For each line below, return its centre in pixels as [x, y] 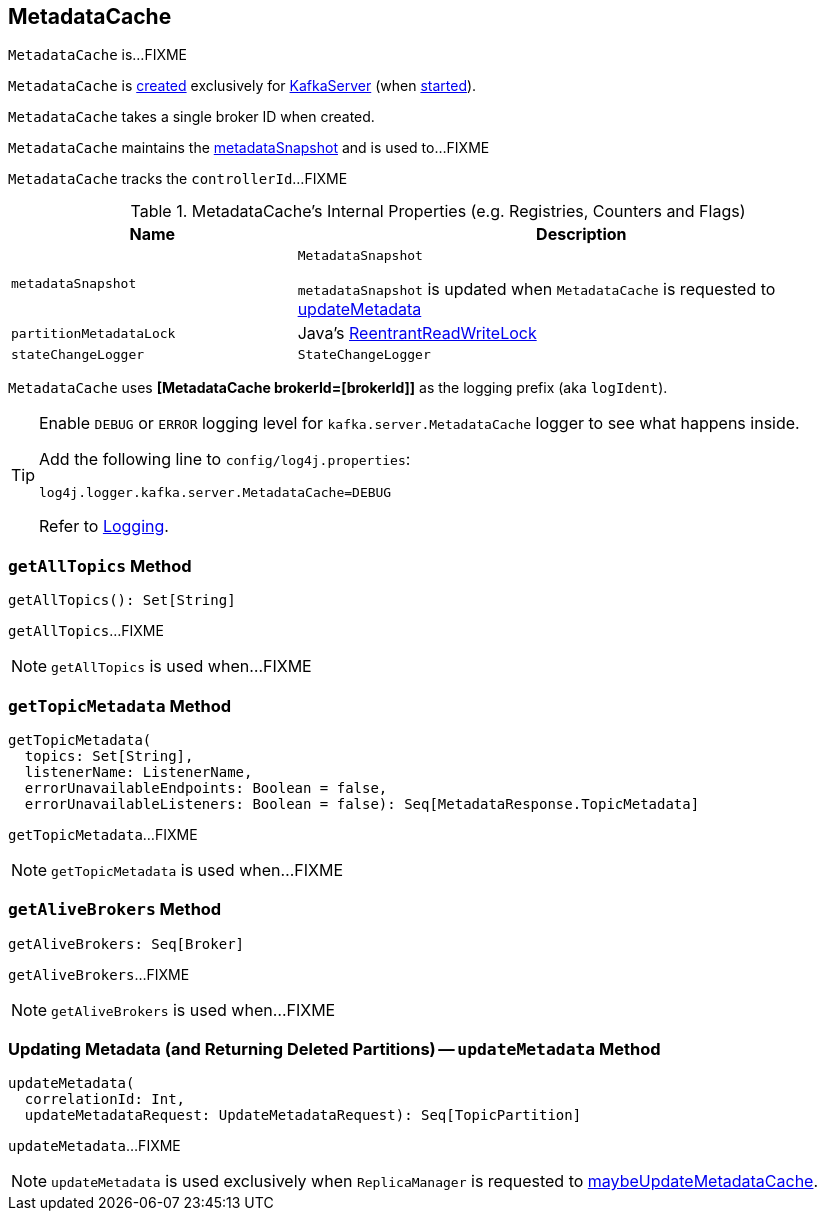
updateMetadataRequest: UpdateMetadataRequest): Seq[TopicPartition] [303, 1115]
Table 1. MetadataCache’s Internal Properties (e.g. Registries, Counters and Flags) [438, 211]
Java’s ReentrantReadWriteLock [417, 333]
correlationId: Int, [105, 1099]
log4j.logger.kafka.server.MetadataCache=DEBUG [215, 493]
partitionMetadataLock [93, 333]
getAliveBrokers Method [115, 909]
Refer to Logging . [104, 526]
